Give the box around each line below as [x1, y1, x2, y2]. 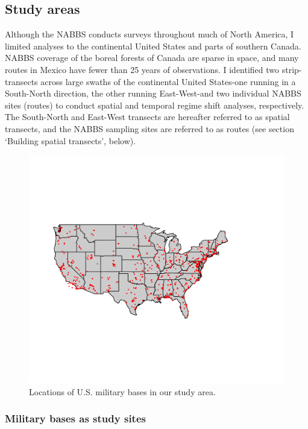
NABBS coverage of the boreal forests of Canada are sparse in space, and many [5, 51, 299, 64]
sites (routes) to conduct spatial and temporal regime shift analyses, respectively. [5, 98, 304, 111]
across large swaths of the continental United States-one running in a [40, 75, 296, 87]
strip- [281, 63, 302, 75]
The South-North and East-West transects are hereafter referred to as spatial [5, 110, 290, 123]
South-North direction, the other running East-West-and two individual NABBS [5, 87, 301, 100]
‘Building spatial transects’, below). [5, 134, 136, 147]
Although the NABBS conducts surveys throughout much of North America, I [5, 28, 294, 40]
